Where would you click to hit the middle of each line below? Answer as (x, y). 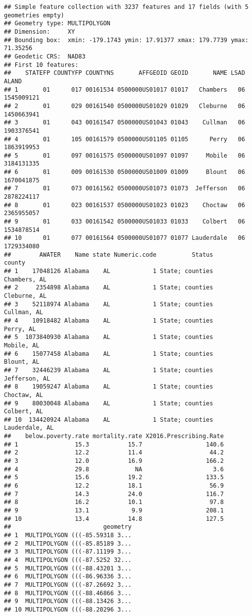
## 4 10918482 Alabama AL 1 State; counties (109, 320)
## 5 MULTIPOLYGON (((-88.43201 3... (68, 568)
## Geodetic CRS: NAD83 (45, 56)
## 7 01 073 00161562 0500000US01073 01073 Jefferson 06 (125, 189)
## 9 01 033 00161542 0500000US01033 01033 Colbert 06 (125, 222)
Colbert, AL (24, 412)
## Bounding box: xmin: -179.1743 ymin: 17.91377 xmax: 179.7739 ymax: (126, 40)
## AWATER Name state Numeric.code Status (109, 254)
